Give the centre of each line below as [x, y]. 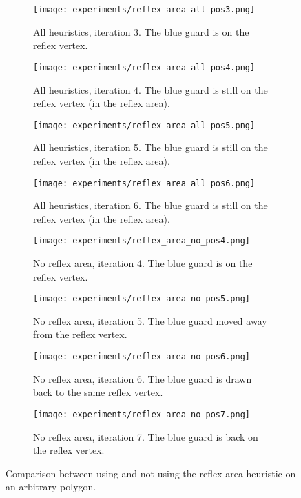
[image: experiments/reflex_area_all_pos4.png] [144, 67]
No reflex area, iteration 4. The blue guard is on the [143, 263]
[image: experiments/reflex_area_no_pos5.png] [142, 299]
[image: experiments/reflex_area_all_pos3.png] [144, 10]
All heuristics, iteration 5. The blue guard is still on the [150, 147]
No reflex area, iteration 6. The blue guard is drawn [143, 378]
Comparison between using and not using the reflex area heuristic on [151, 473]
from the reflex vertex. [80, 334]
